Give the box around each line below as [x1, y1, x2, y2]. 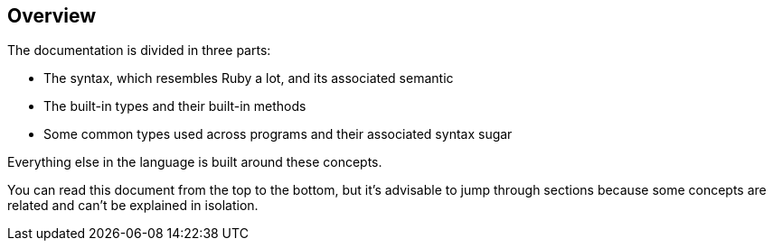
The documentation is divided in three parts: [7, 42, 271, 59]
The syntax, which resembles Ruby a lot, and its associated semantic [43, 70, 454, 87]
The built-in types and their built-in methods [43, 98, 306, 115]
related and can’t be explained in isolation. [7, 197, 259, 214]
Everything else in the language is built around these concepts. [7, 154, 382, 170]
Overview [7, 5, 97, 27]
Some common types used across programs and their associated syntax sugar [43, 126, 513, 142]
